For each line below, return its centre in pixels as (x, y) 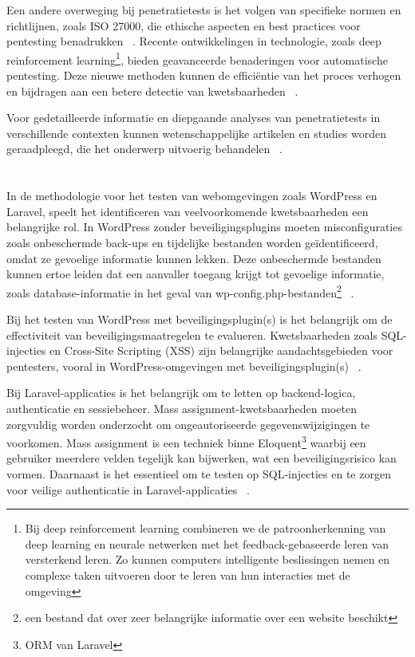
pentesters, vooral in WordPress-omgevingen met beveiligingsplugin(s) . (184, 366)
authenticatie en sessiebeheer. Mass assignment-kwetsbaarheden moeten (182, 408)
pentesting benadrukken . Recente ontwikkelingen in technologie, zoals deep (194, 41)
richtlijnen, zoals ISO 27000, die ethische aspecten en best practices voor (184, 25)
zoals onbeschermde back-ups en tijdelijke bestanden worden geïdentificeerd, (192, 242)
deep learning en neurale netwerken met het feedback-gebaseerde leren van (207, 543)
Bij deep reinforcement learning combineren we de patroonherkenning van (206, 528)
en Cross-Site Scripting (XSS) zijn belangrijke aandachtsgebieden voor (221, 350)
